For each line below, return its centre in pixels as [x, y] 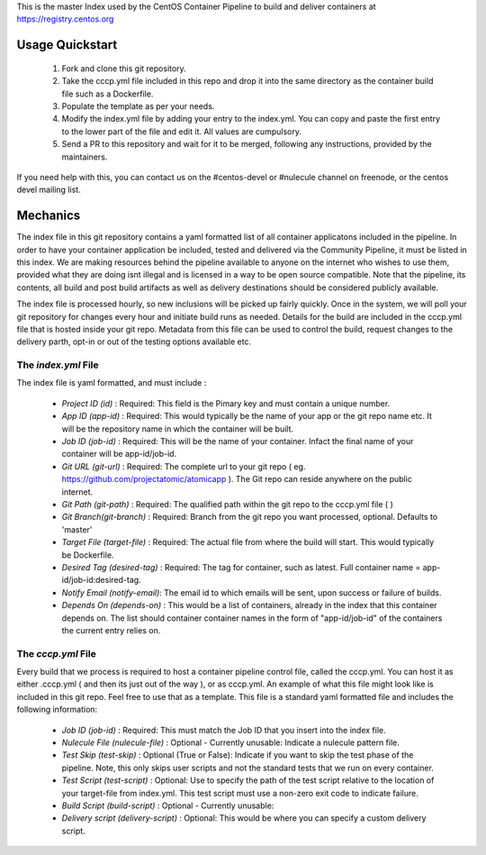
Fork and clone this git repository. [124, 68]
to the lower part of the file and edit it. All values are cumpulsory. [181, 132]
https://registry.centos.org [65, 19]
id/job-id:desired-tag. [101, 580]
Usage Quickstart [67, 45]
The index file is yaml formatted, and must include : [112, 383]
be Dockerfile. [88, 555]
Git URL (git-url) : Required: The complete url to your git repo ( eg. [184, 466]
